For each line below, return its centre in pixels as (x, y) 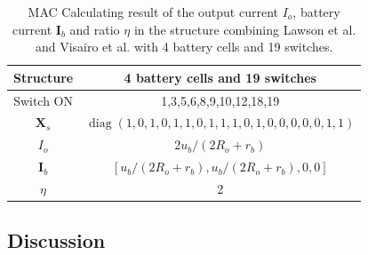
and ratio (95, 29)
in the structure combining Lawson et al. (245, 29)
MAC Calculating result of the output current (153, 12)
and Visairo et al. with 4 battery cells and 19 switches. (184, 47)
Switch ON (44, 100)
